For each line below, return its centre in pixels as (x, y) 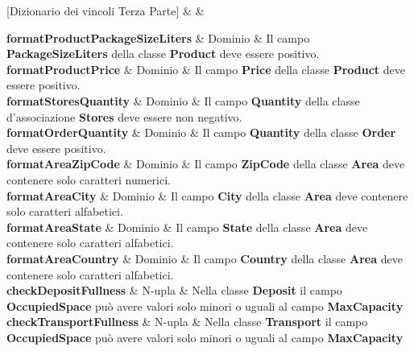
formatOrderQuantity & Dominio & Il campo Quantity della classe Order (201, 132)
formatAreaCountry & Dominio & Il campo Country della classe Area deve (205, 258)
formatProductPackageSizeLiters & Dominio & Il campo (158, 37)
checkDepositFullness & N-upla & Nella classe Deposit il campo (174, 290)
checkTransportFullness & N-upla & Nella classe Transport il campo (187, 322)
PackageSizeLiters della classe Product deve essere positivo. (163, 54)
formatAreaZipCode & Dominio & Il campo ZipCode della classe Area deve (206, 164)
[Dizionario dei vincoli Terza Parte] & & (106, 10)
